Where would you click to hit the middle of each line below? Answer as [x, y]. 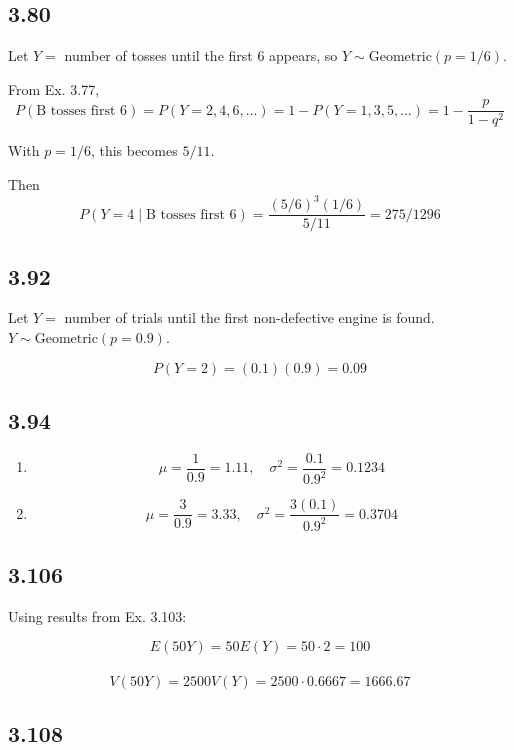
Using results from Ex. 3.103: [97, 615]
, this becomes [134, 150]
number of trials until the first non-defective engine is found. [249, 317]
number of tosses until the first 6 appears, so [201, 55]
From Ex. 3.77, [54, 88]
